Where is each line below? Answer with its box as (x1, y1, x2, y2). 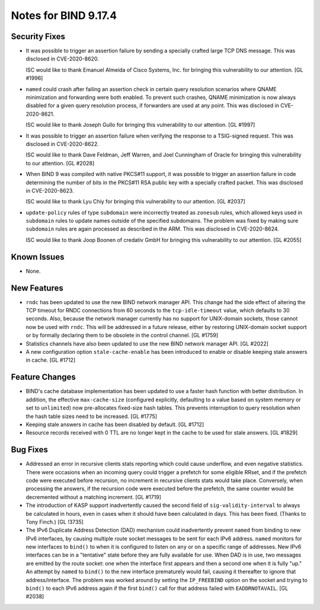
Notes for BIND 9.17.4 (11, 9, 117, 22)
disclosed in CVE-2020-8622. (25, 140, 99, 148)
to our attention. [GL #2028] (25, 159, 95, 167)
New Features (11, 283, 63, 293)
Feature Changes (11, 372, 76, 382)
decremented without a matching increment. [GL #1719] (25, 493, 161, 500)
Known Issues (11, 252, 65, 262)
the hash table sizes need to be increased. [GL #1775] (25, 413, 157, 420)
